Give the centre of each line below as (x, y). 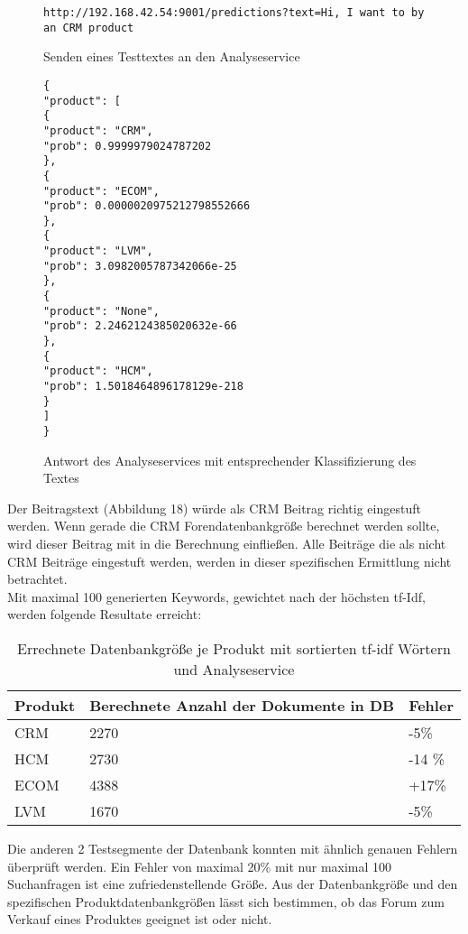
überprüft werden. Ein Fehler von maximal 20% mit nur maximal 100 (200, 866)
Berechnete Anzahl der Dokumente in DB (242, 705)
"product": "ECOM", (101, 191)
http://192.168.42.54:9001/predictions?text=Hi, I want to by (234, 13)
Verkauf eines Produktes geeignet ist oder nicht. (140, 919)
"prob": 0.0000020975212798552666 (147, 206)
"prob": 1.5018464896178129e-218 (143, 387)
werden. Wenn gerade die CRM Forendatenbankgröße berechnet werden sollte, (224, 526)
